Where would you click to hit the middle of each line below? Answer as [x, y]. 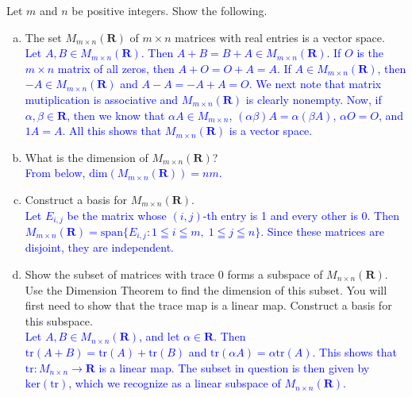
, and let [160, 336]
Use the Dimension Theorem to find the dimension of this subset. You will [206, 289]
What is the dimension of [87, 157]
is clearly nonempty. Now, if [314, 99]
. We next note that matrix [315, 84]
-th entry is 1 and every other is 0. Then [301, 215]
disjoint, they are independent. [100, 247]
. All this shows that [112, 131]
